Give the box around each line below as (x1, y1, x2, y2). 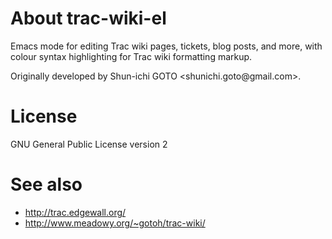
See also (10, 173, 83, 196)
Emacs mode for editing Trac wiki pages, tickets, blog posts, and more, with (10, 40, 323, 52)
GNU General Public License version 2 (10, 138, 168, 150)
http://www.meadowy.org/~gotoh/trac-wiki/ (24, 217, 206, 229)
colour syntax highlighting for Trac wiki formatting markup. (10, 50, 253, 62)
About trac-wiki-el (10, 7, 167, 30)
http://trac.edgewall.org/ (24, 206, 127, 218)
